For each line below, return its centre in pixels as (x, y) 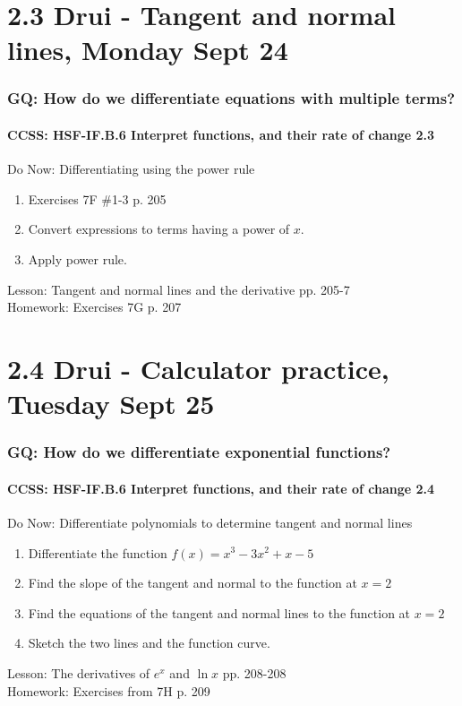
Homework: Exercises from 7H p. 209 (109, 690)
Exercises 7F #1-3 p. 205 (97, 198)
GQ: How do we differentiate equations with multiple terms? (231, 98)
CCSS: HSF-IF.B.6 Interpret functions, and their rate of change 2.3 (221, 134)
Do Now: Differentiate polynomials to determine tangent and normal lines (210, 522)
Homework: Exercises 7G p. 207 (94, 307)
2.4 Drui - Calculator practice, (198, 368)
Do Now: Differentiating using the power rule (131, 169)
